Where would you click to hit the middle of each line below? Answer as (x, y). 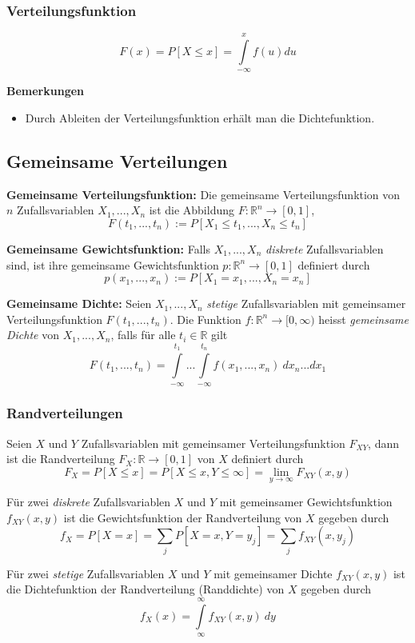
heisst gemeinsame (363, 319)
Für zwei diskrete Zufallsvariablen (89, 502)
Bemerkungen (46, 91)
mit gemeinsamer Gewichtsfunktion (306, 502)
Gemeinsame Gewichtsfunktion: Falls (108, 248)
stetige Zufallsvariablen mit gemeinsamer (306, 304)
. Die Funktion (206, 319)
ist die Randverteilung (61, 459)
